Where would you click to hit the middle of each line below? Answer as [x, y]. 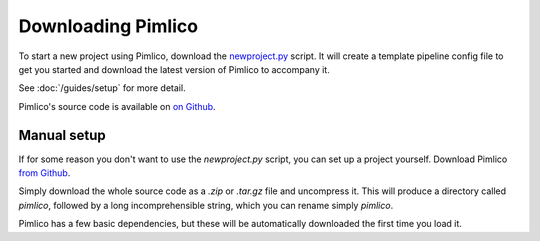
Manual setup [62, 135]
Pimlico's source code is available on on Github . [117, 106]
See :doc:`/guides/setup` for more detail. [102, 88]
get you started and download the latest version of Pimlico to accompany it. [174, 69]
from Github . [44, 173]
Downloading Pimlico [108, 26]
